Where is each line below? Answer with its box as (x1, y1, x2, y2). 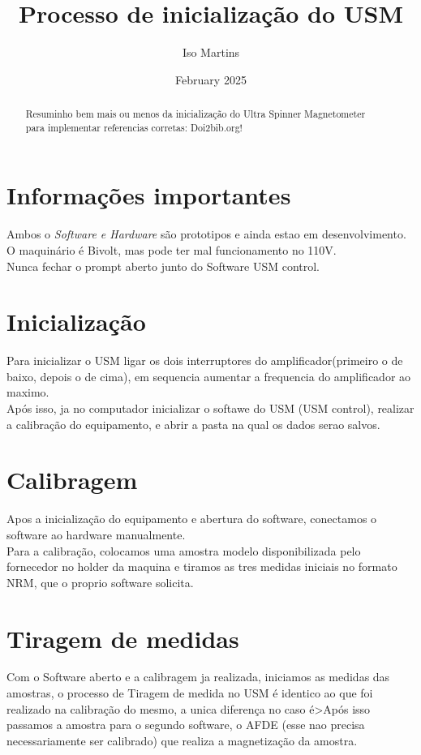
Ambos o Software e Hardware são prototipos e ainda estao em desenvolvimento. (6, 225, 406, 242)
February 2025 (175, 71, 247, 88)
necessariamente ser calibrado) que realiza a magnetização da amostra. (6, 731, 358, 749)
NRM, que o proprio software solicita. (6, 573, 194, 590)
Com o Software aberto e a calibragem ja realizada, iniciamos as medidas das (6, 668, 390, 685)
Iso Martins (182, 44, 240, 61)
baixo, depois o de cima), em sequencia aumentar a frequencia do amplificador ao (6, 367, 411, 384)
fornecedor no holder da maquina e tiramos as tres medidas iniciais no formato (6, 558, 397, 575)
